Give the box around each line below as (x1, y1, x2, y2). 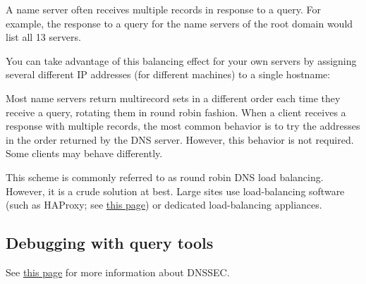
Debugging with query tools (6, 232, 214, 254)
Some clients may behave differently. (6, 146, 163, 161)
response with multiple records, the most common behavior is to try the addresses (6, 118, 360, 133)
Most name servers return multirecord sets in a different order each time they (6, 90, 341, 105)
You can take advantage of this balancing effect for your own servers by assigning (6, 53, 357, 68)
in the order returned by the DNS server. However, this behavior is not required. (6, 132, 354, 147)
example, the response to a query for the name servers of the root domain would (6, 16, 353, 30)
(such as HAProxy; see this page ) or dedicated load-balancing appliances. (6, 197, 322, 212)
